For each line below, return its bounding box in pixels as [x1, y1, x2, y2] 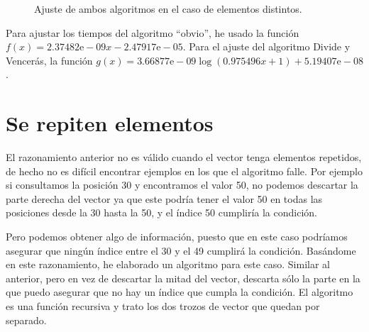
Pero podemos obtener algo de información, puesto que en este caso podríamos [6, 229, 348, 244]
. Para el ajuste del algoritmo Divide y [182, 39, 351, 54]
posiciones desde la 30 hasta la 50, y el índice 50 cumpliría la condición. [6, 205, 317, 220]
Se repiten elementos [6, 109, 214, 138]
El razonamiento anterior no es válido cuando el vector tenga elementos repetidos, [6, 150, 362, 165]
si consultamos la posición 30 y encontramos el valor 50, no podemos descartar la [6, 177, 358, 192]
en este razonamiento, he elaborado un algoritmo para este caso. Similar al [6, 257, 330, 272]
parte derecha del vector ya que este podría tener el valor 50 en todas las [6, 191, 323, 206]
